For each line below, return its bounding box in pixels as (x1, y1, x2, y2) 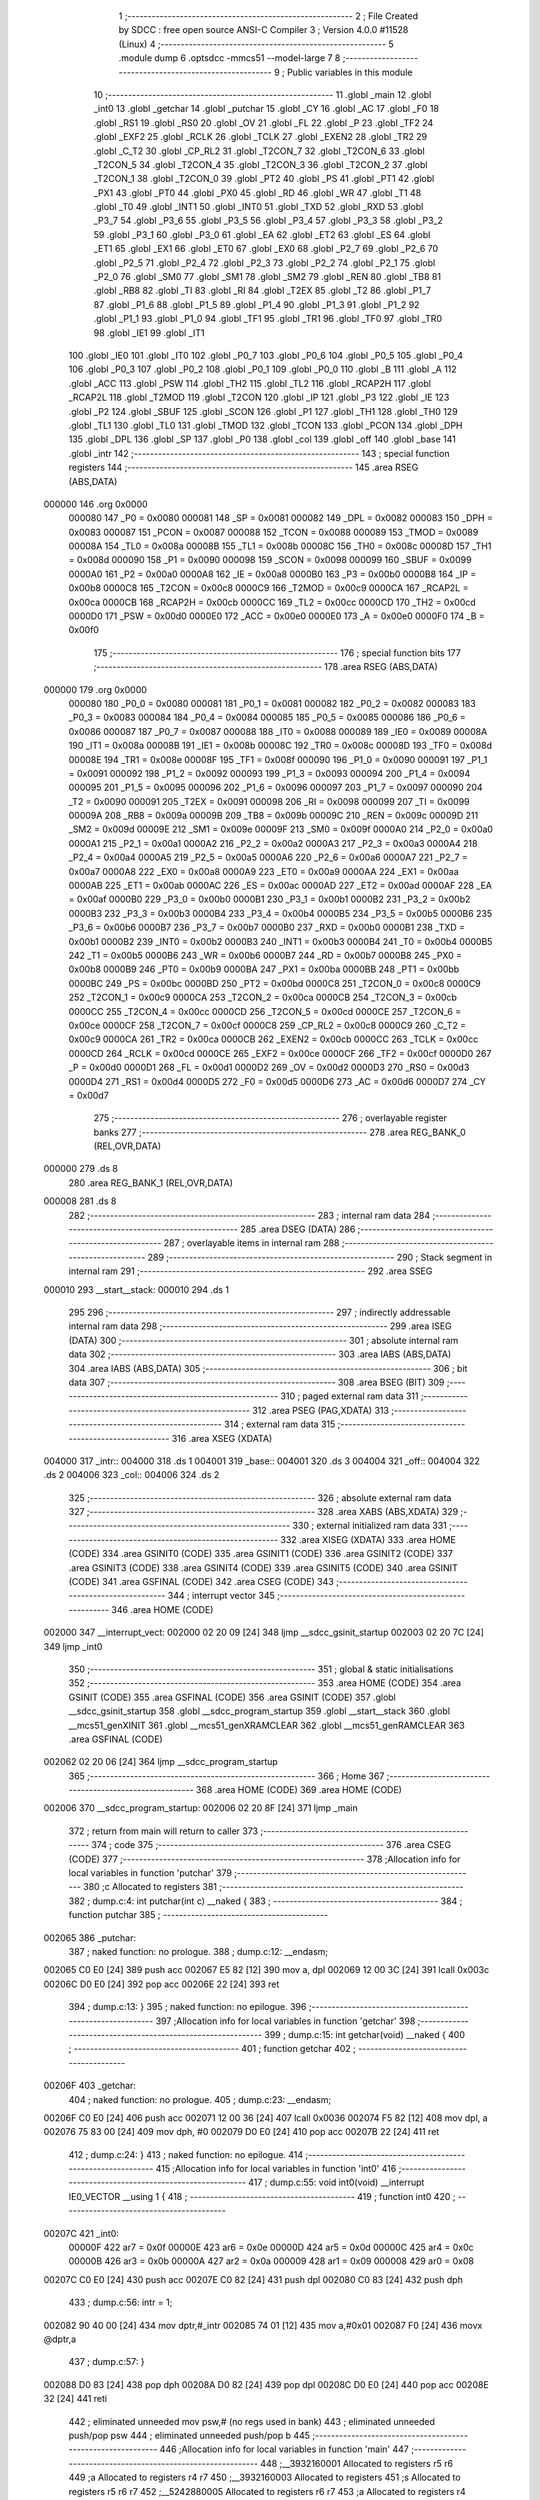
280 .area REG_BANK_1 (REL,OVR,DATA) (68, 1176, 234, 1189)
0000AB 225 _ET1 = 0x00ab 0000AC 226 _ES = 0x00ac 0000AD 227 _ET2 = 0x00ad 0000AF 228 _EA (68, 880, 493, 892)
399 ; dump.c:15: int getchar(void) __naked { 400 (264, 2028, 465, 2040)
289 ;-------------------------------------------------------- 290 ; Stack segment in (147, 1251, 493, 1263)
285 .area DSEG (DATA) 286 (240, 1223, 356, 1235)
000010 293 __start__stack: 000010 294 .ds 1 (43, 1283, 230, 1295)
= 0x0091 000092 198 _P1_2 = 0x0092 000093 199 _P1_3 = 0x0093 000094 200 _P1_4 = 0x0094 (68, 767, 471, 779)
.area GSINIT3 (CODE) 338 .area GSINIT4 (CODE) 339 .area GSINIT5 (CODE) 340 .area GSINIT (68, 1561, 459, 1574)
